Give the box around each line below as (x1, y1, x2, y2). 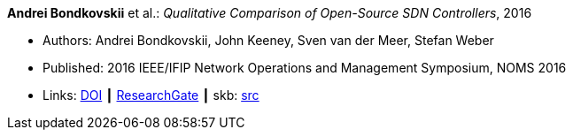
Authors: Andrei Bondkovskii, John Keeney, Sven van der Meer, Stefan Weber (43, 33, 494, 48)
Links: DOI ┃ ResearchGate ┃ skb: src (43, 88, 259, 103)
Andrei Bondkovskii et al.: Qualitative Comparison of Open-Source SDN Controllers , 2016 (7, 5, 532, 20)
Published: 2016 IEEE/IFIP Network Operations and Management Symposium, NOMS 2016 (43, 60, 567, 75)
